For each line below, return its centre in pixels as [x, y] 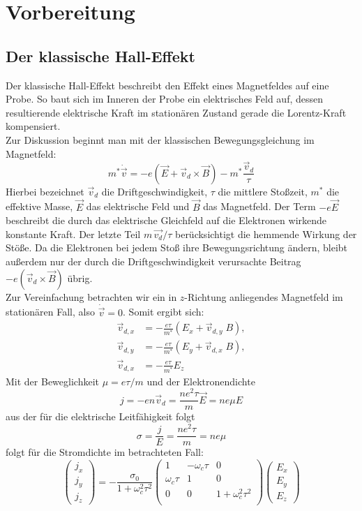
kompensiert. [33, 126]
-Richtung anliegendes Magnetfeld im [264, 296]
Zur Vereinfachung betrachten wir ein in [91, 296]
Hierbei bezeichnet [45, 191]
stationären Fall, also [50, 312]
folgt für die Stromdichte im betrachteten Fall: [105, 452]
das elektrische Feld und [138, 206]
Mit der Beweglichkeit [52, 381]
